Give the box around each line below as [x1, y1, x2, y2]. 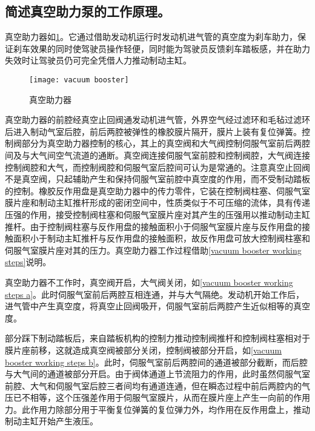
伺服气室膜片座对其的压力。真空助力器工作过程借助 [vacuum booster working [5, 243, 302, 256]
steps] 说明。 [5, 255, 51, 268]
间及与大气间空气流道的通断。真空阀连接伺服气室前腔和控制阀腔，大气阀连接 [5, 149, 310, 162]
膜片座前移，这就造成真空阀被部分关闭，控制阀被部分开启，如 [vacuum [5, 343, 282, 356]
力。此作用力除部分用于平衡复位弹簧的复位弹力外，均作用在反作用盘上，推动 [5, 403, 310, 415]
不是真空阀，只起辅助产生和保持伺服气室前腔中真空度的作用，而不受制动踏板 [5, 173, 310, 185]
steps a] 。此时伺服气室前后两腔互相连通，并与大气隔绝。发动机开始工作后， [5, 288, 305, 300]
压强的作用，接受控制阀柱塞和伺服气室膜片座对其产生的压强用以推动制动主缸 [5, 208, 310, 220]
